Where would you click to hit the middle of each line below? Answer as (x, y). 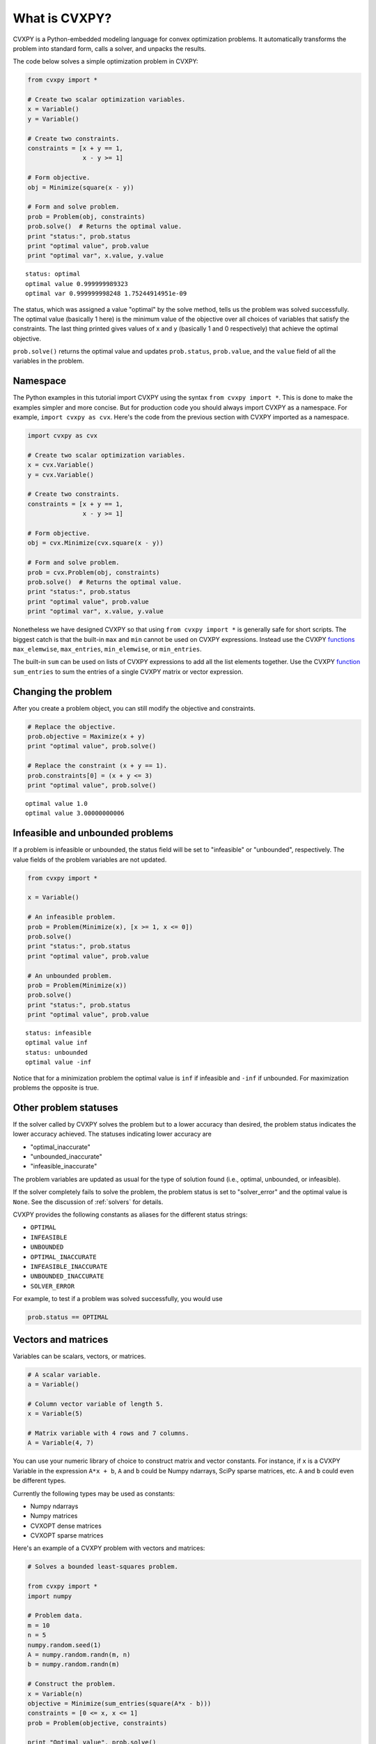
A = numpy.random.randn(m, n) (79, 1654)
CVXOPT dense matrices (66, 1526)
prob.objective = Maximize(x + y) (86, 736)
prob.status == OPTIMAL (68, 1317)
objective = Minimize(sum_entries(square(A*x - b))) (119, 1703)
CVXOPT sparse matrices (67, 1535)
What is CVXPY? (62, 18)
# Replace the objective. (72, 727)
